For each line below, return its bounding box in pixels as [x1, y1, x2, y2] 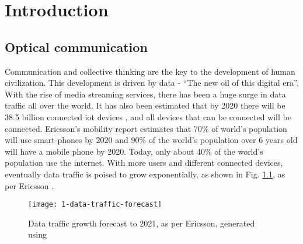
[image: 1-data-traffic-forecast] [28, 200, 162, 209]
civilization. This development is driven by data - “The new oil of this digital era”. [5, 76, 299, 89]
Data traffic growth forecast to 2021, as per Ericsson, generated [28, 217, 255, 229]
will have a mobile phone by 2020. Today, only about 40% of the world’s [5, 145, 263, 157]
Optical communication [5, 37, 148, 55]
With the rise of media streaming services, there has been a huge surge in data [5, 88, 286, 100]
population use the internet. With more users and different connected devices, [5, 156, 283, 169]
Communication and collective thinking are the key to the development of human [5, 65, 295, 77]
